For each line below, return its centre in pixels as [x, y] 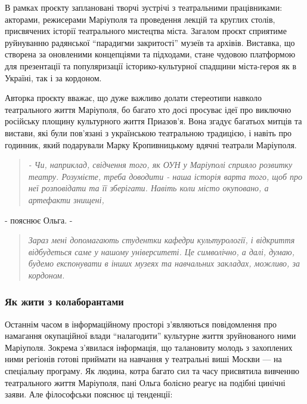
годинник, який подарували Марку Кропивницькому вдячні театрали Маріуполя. [151, 144]
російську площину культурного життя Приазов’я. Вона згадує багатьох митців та [153, 121]
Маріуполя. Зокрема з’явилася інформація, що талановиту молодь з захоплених [149, 347]
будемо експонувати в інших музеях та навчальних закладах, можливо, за [164, 263]
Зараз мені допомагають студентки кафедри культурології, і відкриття [162, 240]
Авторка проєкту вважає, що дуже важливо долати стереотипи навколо [133, 98]
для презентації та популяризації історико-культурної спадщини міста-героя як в [151, 65]
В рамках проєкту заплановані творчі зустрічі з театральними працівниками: [144, 7]
